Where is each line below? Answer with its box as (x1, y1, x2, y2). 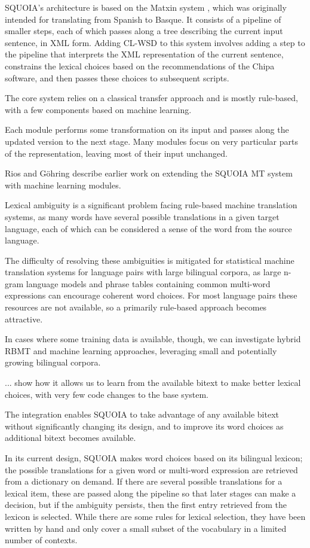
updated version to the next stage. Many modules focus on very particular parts (5, 135, 298, 147)
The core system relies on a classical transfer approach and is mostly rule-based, (5, 92, 298, 104)
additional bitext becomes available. (5, 431, 136, 444)
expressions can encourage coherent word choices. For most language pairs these (5, 289, 297, 302)
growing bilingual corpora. (5, 356, 101, 369)
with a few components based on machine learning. (5, 103, 192, 115)
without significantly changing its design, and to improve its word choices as (5, 419, 284, 432)
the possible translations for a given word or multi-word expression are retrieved (5, 463, 298, 476)
